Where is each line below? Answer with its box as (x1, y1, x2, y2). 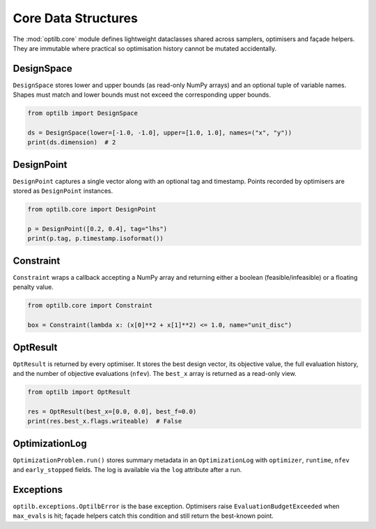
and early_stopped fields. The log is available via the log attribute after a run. (13, 466, 242, 474)
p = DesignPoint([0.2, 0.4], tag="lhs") (27, 225, 167, 233)
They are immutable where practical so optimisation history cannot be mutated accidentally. (13, 44, 277, 52)
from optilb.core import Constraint (27, 301, 153, 310)
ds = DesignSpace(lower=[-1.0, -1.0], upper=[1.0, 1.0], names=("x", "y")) (27, 129, 292, 136)
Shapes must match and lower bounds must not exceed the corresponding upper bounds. (13, 90, 271, 99)
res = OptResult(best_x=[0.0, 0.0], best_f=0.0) (27, 407, 197, 416)
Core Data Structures (13, 10, 139, 26)
